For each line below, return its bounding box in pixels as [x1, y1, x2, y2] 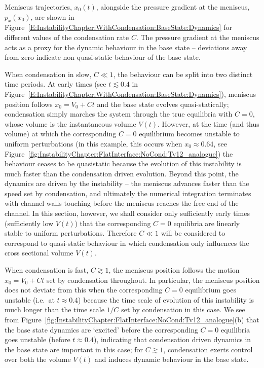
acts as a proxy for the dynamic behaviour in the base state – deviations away [5, 42, 247, 52]
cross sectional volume [5, 247, 73, 258]
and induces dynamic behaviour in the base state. [94, 354, 249, 364]
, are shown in [30, 11, 74, 22]
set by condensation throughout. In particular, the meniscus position [47, 274, 260, 285]
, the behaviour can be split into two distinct [113, 68, 253, 79]
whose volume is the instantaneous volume [5, 118, 136, 129]
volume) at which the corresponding [5, 128, 117, 139]
